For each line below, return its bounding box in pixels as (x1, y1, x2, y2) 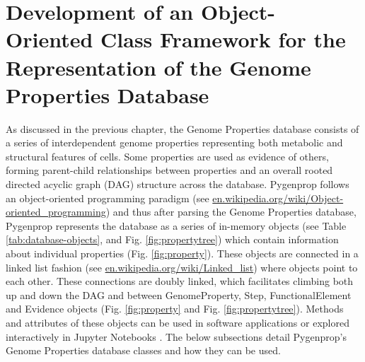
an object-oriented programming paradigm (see (6, 190, 209, 205)
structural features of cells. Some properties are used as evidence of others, (6, 148, 329, 163)
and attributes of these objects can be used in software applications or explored (6, 315, 349, 329)
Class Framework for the (100, 25, 346, 54)
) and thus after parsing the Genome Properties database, (105, 204, 357, 219)
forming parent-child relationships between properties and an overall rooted (6, 163, 333, 177)
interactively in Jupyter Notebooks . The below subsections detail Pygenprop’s (6, 329, 347, 344)
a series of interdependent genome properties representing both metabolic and (6, 135, 343, 150)
